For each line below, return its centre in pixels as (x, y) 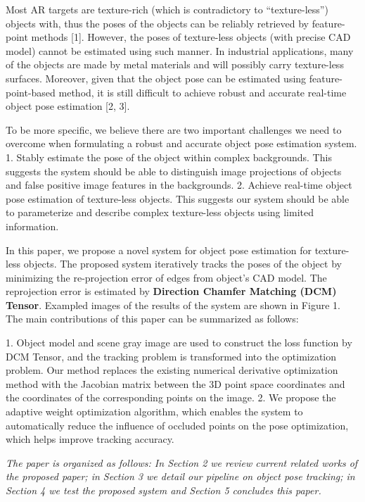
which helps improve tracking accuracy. (90, 439)
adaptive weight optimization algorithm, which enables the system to (154, 412)
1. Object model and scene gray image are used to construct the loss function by (179, 343)
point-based (31, 92)
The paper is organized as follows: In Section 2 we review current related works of (182, 462)
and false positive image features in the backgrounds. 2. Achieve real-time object (179, 185)
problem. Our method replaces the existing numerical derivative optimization (172, 370)
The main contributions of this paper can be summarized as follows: (152, 319)
